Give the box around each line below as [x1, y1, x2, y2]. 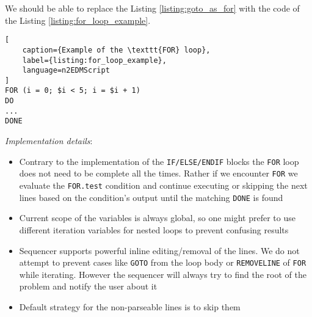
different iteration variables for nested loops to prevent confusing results [19, 223, 289, 236]
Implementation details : [5, 134, 93, 147]
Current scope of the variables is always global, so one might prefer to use [19, 211, 296, 224]
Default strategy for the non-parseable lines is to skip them [19, 300, 241, 313]
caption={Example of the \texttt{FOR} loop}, [22, 45, 211, 54]
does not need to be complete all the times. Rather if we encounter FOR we [19, 167, 298, 180]
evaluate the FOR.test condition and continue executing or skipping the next [19, 179, 308, 191]
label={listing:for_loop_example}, [22, 56, 167, 65]
